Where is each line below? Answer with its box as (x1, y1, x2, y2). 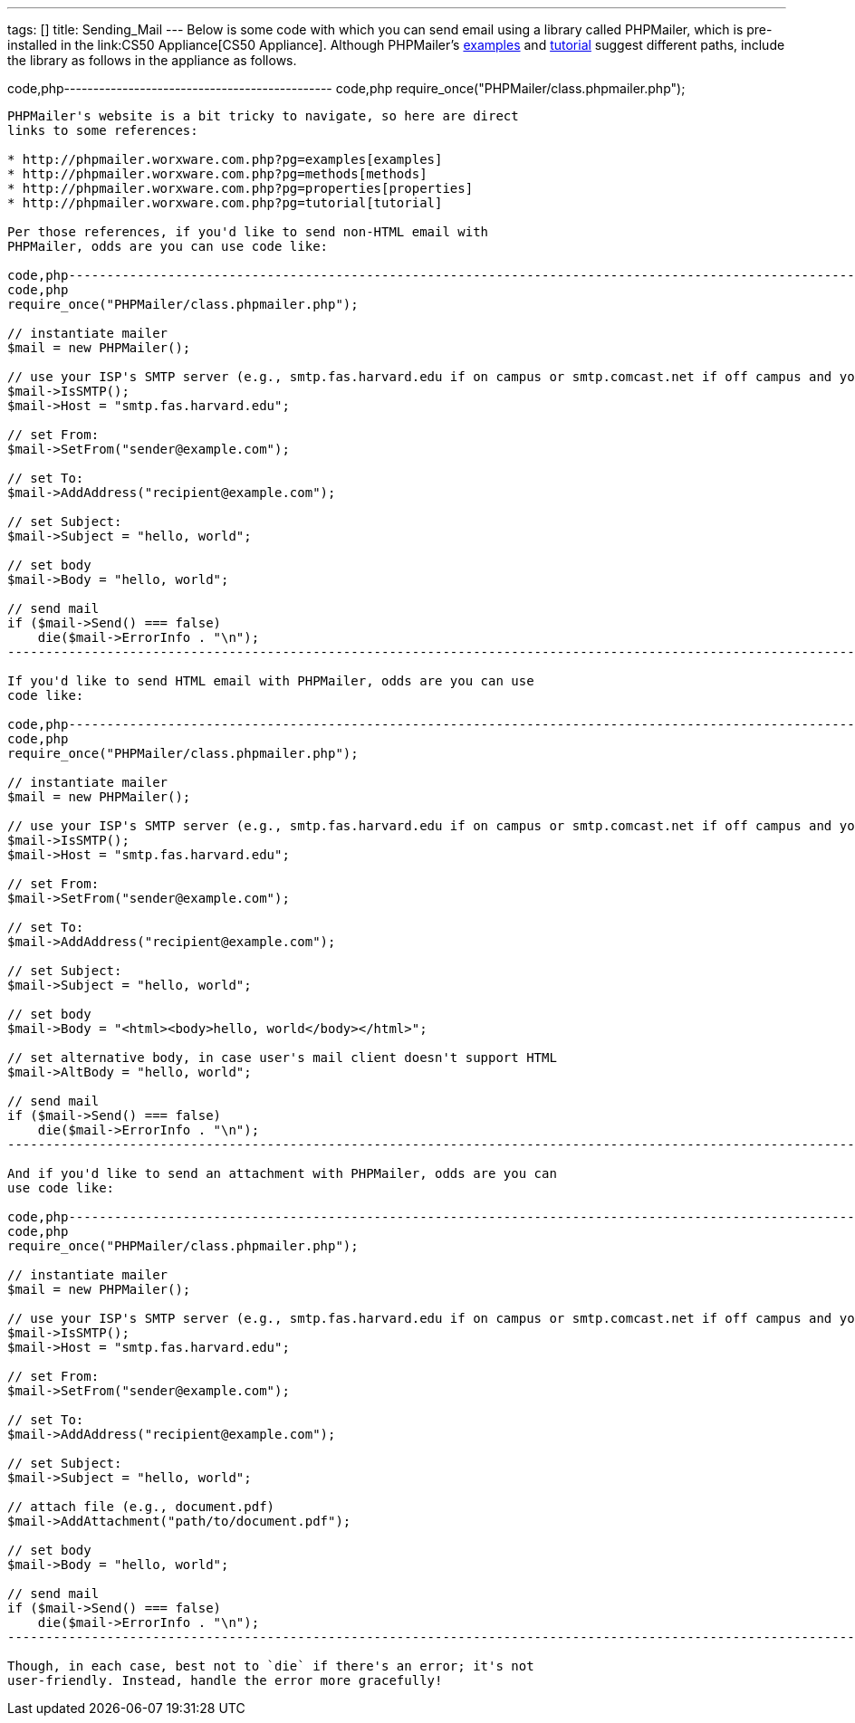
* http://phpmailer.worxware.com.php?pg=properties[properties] (7, 181, 474, 196)
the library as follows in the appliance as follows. (7, 53, 297, 68)
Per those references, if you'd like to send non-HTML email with (7, 225, 489, 239)
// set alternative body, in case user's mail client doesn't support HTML (7, 1050, 557, 1065)
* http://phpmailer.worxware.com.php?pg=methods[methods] (7, 167, 427, 181)
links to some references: (7, 123, 198, 138)
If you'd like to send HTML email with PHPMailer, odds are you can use (7, 674, 534, 688)
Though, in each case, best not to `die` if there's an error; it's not (7, 1659, 534, 1673)
